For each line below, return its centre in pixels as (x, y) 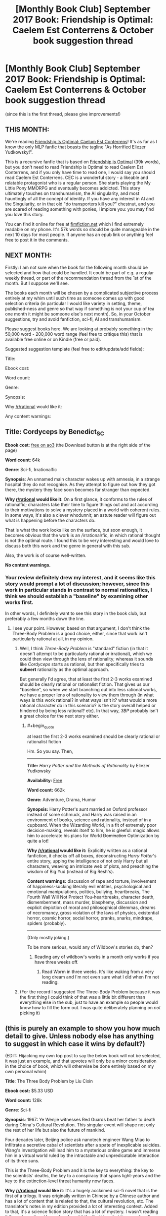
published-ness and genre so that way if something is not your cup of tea (80, 308)
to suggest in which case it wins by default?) (75, 1044)
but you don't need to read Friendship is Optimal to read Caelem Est (74, 167)
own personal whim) (26, 1072)
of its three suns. (22, 1161)
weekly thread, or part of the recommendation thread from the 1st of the (78, 278)
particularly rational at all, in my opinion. (53, 639)
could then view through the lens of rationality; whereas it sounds (86, 659)
